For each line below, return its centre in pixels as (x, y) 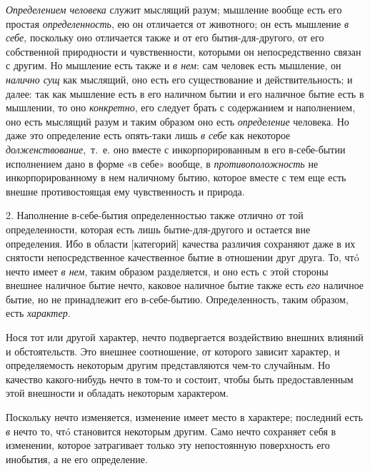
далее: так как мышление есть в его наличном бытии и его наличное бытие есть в (185, 93)
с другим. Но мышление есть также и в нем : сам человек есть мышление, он (174, 65)
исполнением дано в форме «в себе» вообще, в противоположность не (162, 163)
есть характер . (38, 313)
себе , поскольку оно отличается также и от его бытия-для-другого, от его (165, 37)
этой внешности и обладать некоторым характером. (117, 393)
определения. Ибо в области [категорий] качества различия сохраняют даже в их (181, 243)
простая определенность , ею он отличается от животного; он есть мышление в (177, 23)
